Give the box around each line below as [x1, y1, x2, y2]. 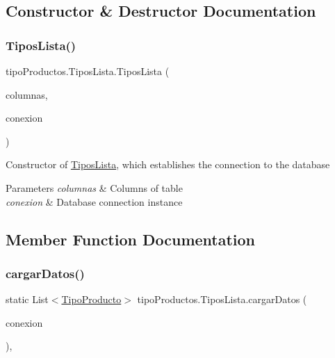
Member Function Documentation [6, 228, 256, 250]
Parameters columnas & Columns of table [6, 180, 183, 195]
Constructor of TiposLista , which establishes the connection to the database [6, 157, 330, 172]
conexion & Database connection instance [6, 194, 183, 209]
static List [6, 292, 49, 307]
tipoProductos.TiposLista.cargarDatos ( [137, 292, 307, 307]
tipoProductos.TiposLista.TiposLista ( [6, 64, 170, 78]
